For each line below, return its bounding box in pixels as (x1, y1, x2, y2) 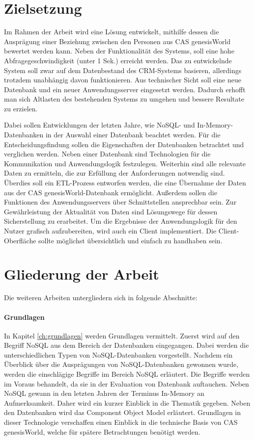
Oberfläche (4, 235, 36, 245)
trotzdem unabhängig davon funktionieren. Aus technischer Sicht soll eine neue (4, 75, 241, 85)
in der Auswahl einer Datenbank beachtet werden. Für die (45, 129, 221, 140)
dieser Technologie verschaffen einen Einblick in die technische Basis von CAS (4, 417, 238, 427)
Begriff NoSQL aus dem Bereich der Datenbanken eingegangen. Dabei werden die (4, 340, 249, 350)
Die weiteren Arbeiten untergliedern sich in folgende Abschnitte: (4, 292, 198, 303)
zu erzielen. (4, 103, 38, 113)
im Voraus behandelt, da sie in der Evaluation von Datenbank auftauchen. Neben (4, 378, 249, 388)
